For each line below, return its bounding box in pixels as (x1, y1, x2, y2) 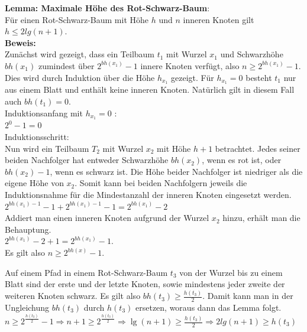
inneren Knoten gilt (183, 13, 254, 25)
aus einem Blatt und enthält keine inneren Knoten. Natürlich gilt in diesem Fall (5, 83, 295, 96)
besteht (245, 71, 272, 83)
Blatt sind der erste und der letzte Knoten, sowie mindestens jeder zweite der (5, 278, 285, 290)
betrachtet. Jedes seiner (215, 142, 300, 154)
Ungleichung (5, 301, 50, 313)
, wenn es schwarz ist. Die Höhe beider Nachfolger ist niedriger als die (50, 165, 303, 177)
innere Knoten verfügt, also (140, 59, 240, 71)
